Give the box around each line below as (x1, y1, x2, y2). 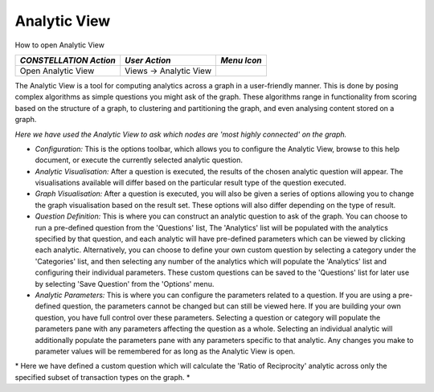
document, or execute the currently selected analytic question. (35, 155, 244, 165)
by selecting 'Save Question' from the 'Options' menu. (35, 279, 215, 288)
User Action (125, 55, 171, 66)
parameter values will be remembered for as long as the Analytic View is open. (35, 346, 296, 356)
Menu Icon (220, 55, 262, 66)
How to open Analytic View (14, 40, 104, 50)
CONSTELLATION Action (19, 55, 117, 66)
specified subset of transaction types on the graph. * (14, 372, 190, 382)
